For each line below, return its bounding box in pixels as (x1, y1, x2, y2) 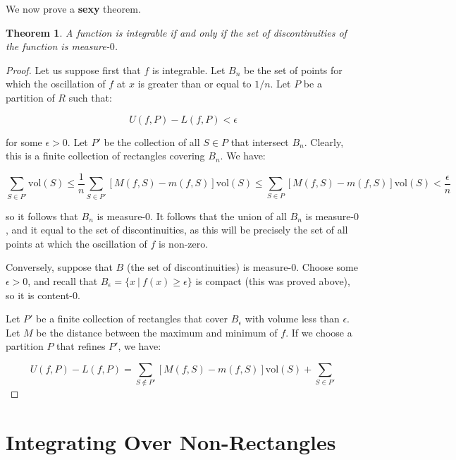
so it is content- (6, 287, 73, 302)
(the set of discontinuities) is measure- (126, 260, 292, 274)
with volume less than (245, 311, 340, 326)
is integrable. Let (152, 62, 226, 77)
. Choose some (296, 260, 358, 274)
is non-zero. (159, 236, 209, 250)
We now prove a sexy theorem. (6, 1, 141, 16)
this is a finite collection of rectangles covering (6, 148, 205, 163)
